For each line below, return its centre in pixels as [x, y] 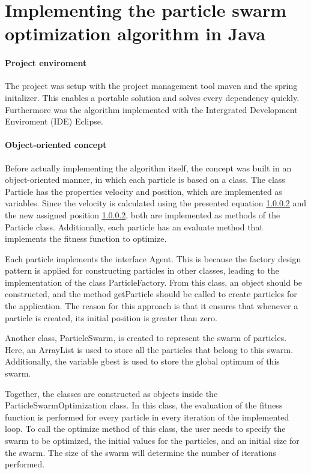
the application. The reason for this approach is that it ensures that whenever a [152, 306]
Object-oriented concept [56, 145]
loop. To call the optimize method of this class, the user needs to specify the [145, 429]
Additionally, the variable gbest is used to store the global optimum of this [142, 361]
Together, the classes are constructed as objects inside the [111, 393]
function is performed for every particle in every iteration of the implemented [147, 417]
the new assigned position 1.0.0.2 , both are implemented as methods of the [143, 214]
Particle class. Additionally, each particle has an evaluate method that [134, 226]
